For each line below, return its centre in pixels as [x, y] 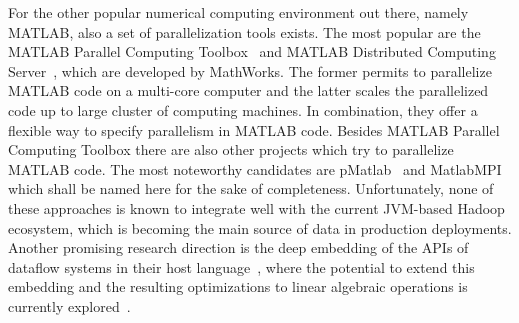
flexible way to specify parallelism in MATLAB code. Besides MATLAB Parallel [254, 129]
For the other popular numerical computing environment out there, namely [238, 12]
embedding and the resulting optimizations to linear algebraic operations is [238, 286]
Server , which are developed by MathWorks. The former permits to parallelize [250, 70]
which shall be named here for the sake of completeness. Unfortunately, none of [251, 188]
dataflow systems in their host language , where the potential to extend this [241, 266]
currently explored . [69, 305]
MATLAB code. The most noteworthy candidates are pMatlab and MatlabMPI [255, 168]
